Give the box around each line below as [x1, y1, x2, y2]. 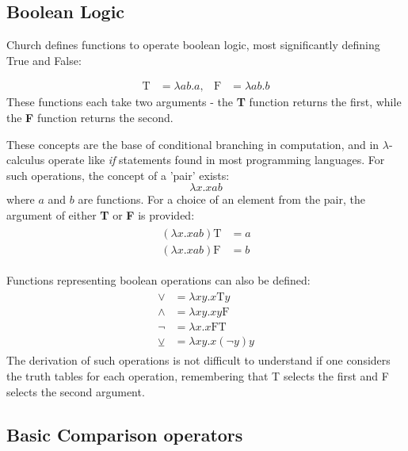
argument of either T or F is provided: [6, 206, 195, 223]
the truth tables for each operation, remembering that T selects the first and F [6, 368, 389, 384]
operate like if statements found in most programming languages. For [48, 151, 385, 168]
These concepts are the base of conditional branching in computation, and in [6, 136, 379, 152]
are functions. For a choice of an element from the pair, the [78, 191, 365, 208]
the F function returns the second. [6, 109, 173, 126]
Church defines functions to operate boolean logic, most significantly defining [6, 36, 380, 53]
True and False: [6, 52, 82, 68]
